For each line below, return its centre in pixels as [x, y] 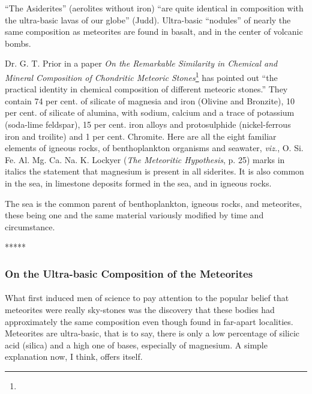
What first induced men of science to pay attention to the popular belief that [147, 298]
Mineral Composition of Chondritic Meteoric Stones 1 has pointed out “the [141, 76]
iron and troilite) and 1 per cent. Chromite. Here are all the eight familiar [141, 136]
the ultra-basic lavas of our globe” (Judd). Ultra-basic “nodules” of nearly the [148, 19]
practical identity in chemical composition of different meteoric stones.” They [146, 89]
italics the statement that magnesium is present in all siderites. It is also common [154, 171]
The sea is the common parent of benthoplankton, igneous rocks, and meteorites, [154, 203]
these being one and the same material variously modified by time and [134, 215]
